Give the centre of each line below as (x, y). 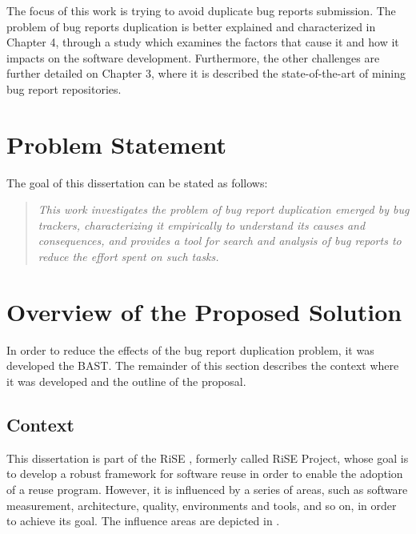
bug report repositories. (64, 88)
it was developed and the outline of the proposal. (126, 381)
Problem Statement (116, 144)
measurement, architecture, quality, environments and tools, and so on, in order (202, 505)
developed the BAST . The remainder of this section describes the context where (203, 365)
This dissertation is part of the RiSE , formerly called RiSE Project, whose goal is (208, 458)
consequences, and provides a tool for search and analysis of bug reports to (220, 241)
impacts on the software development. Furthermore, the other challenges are (193, 57)
